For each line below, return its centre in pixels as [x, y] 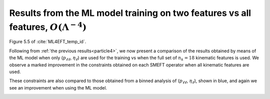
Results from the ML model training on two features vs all [130, 13]
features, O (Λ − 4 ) [48, 26]
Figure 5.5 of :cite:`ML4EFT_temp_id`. [48, 42]
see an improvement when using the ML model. [58, 88]
